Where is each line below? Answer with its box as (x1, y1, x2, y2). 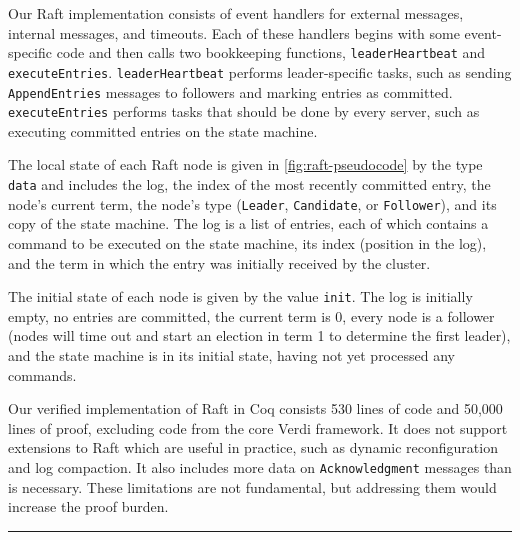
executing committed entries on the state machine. (8, 120, 318, 141)
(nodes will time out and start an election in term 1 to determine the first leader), (8, 325, 511, 346)
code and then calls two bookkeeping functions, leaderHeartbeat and (56, 42, 486, 63)
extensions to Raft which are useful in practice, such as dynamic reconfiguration (8, 437, 498, 458)
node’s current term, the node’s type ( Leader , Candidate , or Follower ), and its (8, 193, 497, 214)
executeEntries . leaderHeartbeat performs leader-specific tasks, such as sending (8, 61, 512, 82)
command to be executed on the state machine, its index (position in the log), (8, 232, 487, 253)
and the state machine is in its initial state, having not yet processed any (8, 344, 455, 365)
